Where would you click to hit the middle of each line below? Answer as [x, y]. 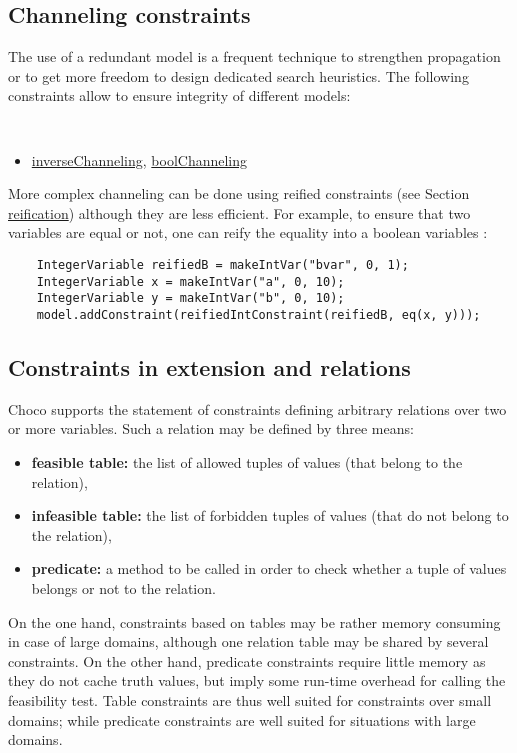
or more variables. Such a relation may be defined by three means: [211, 428]
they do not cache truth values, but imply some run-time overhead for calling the [257, 680]
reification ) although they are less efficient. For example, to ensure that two [239, 212]
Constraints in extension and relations [209, 367]
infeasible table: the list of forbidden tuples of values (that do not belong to [270, 515]
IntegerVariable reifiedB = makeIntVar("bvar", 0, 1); [222, 265]
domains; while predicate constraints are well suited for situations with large [242, 719]
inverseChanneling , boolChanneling [139, 159]
